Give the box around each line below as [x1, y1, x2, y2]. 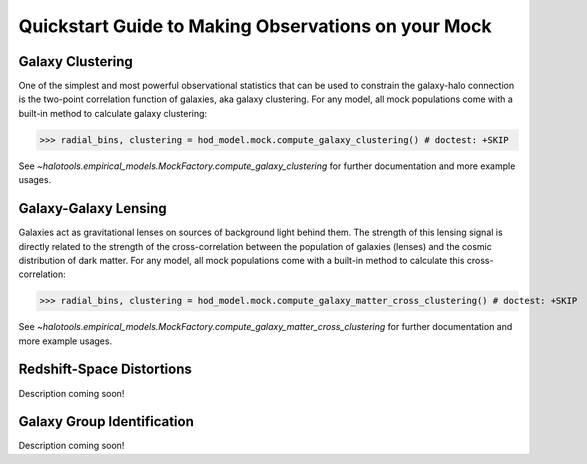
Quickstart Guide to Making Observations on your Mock [18, 15, 492, 37]
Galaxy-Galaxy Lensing [18, 200, 167, 217]
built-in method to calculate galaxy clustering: [18, 107, 208, 119]
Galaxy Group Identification [18, 413, 195, 430]
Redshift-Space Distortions [18, 361, 192, 378]
